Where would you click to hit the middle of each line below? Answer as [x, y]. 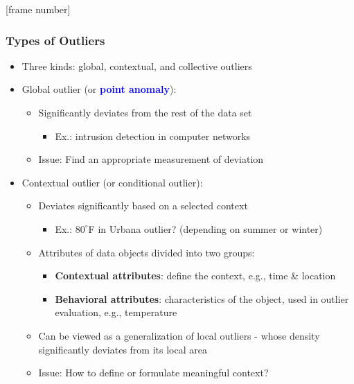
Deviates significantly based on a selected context [143, 206]
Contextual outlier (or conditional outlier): [112, 182]
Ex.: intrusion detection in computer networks [153, 136]
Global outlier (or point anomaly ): [99, 89]
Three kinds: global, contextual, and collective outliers [137, 66]
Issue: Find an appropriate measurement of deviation [151, 159]
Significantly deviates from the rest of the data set [145, 112]
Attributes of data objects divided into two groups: [147, 252]
